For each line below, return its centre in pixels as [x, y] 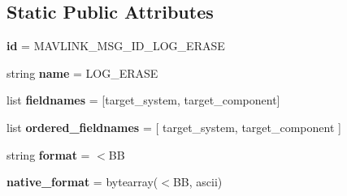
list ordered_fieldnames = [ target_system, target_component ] [174, 127]
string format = [48, 154]
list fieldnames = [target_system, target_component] [143, 100]
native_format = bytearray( [82, 182]
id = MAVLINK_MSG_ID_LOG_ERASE [116, 46]
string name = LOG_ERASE [82, 72]
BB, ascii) [197, 182]
